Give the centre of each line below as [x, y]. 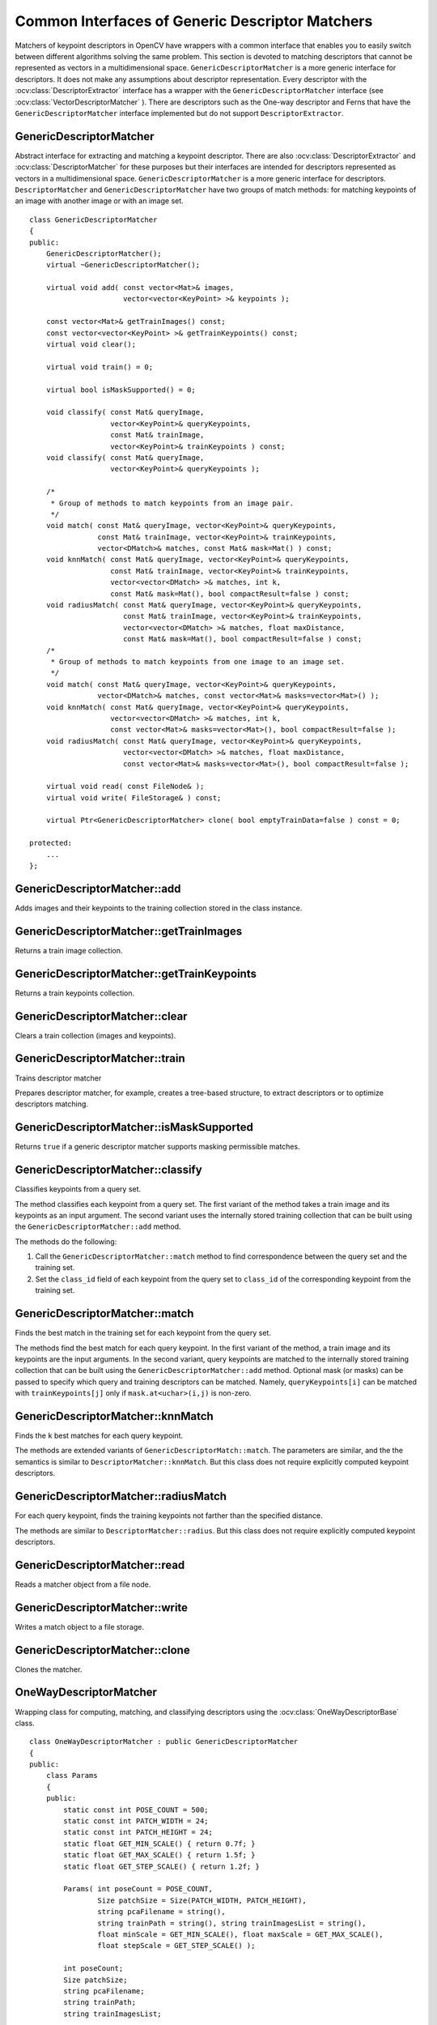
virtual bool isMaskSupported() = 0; [121, 390]
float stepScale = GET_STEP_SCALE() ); [176, 1946]
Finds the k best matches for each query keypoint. [99, 1436]
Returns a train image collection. [69, 950]
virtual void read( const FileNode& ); [125, 787]
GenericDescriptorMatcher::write [102, 1607]
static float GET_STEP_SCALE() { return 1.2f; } [162, 1866]
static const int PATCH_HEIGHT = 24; [138, 1832]
